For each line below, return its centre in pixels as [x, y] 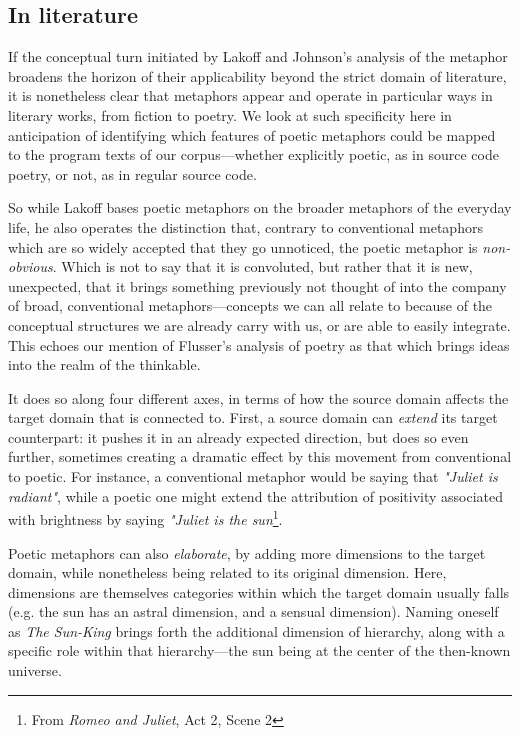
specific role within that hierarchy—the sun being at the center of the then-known [259, 650]
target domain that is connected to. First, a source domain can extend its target [253, 417]
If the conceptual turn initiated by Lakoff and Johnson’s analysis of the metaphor [258, 56]
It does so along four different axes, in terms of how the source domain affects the [258, 397]
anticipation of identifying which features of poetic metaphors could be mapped [252, 134]
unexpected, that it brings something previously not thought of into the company [257, 285]
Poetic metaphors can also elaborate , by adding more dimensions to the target [247, 552]
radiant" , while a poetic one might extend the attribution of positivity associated [256, 495]
